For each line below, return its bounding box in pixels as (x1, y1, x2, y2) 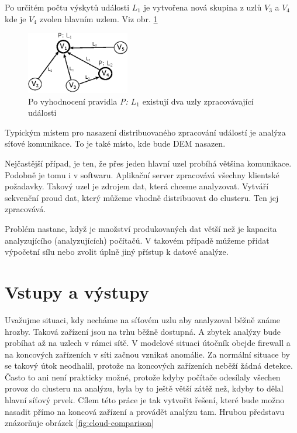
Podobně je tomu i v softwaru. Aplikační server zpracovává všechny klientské (5, 168, 279, 181)
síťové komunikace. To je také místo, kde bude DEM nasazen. (5, 137, 226, 150)
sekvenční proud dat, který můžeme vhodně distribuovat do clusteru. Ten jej (5, 191, 279, 203)
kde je (5, 12, 26, 25)
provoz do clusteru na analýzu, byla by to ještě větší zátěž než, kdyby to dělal (5, 382, 284, 394)
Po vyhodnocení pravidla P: (28, 95, 128, 107)
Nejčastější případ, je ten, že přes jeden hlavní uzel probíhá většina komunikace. (5, 157, 292, 169)
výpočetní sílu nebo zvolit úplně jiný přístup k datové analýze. (5, 245, 229, 258)
